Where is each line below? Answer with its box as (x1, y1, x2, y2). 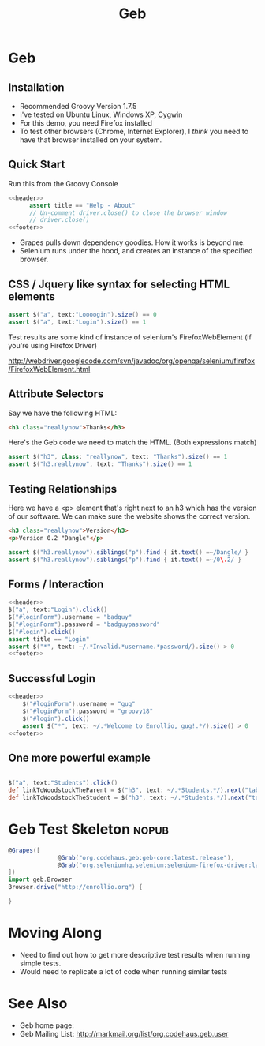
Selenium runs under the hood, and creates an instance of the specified (19, 246, 253, 256)
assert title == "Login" (8, 635, 90, 643)
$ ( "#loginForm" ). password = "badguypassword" (8, 620, 160, 628)
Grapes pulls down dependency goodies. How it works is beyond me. (19, 238, 246, 247)
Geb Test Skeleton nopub (8, 820, 170, 838)
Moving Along (8, 924, 103, 942)
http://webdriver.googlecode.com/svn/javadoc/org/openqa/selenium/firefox (8, 356, 255, 366)
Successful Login (8, 672, 96, 685)
